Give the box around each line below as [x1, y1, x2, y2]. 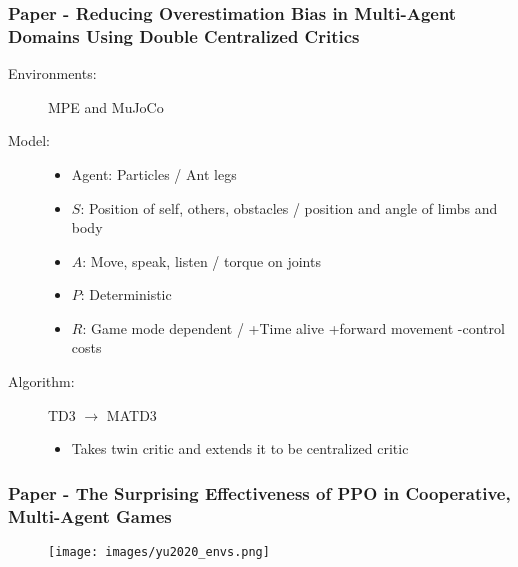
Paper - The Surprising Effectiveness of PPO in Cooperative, [8, 480, 511, 505]
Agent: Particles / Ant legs [71, 163, 237, 184]
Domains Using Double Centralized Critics [8, 23, 360, 48]
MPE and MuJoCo [48, 96, 164, 117]
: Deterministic [80, 284, 172, 305]
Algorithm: [8, 371, 75, 392]
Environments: [8, 63, 97, 84]
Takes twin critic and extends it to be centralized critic [71, 438, 409, 459]
